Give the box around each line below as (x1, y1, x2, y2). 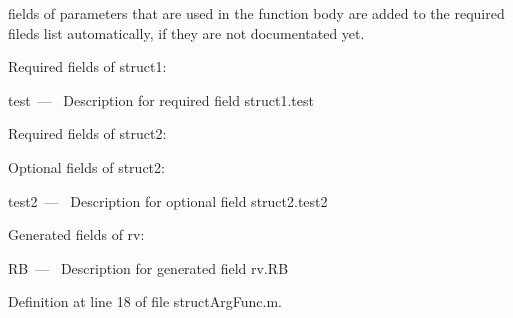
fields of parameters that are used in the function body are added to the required (8, 3, 505, 23)
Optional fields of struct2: (8, 156, 165, 177)
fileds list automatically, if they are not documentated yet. (8, 22, 365, 43)
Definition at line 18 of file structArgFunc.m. (8, 291, 282, 312)
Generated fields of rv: (8, 224, 145, 245)
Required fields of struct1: (8, 56, 167, 77)
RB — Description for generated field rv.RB (8, 257, 289, 278)
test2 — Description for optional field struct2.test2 (8, 190, 328, 211)
